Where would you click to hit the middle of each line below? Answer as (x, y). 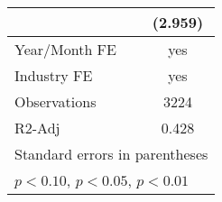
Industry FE (54, 75)
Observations (55, 101)
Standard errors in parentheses (111, 154)
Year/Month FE (65, 49)
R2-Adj (37, 128)
